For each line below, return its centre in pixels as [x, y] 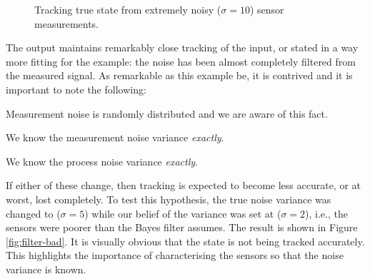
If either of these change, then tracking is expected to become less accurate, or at [183, 185]
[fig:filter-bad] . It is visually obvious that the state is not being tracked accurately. [185, 241]
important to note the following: [76, 89]
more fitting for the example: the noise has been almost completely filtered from [181, 61]
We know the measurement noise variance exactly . [115, 137]
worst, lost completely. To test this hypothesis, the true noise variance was [169, 199]
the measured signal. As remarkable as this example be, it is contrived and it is [179, 75]
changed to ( [33, 213]
